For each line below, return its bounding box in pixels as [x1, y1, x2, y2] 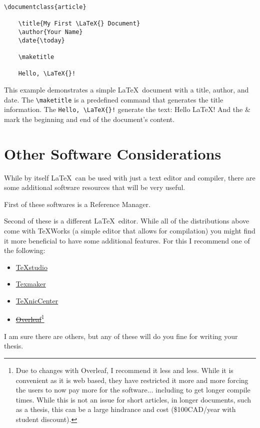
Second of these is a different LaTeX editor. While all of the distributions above [4, 215, 249, 226]
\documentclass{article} [4, 3, 86, 10]
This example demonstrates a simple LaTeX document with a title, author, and [4, 84, 249, 94]
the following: [4, 245, 45, 255]
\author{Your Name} [18, 28, 83, 35]
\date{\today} [18, 36, 65, 44]
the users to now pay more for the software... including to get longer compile [15, 384, 250, 395]
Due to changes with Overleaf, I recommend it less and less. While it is [15, 364, 233, 375]
